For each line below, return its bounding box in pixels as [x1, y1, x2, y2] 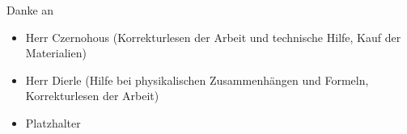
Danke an [6, 2, 54, 18]
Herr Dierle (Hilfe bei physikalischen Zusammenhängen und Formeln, [25, 71, 369, 88]
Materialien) [25, 44, 87, 61]
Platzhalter [25, 114, 81, 131]
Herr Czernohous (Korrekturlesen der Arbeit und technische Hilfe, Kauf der [25, 28, 401, 45]
